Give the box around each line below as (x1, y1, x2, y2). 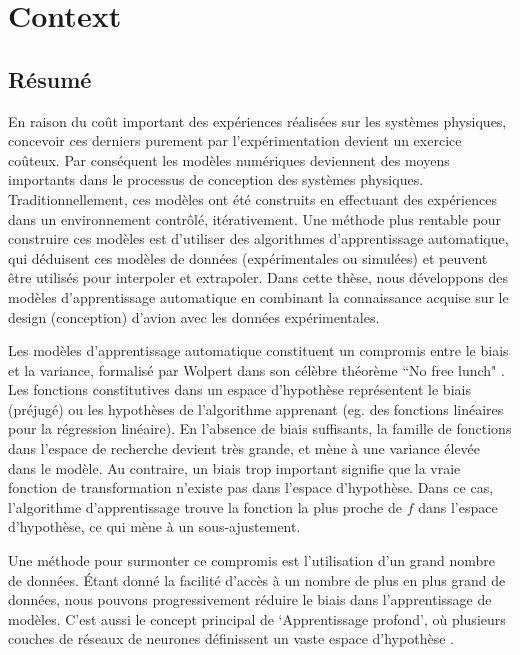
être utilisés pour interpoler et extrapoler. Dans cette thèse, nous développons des (8, 267, 508, 288)
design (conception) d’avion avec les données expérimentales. (8, 306, 380, 327)
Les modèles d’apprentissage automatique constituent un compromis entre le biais (8, 340, 509, 361)
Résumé (8, 63, 92, 94)
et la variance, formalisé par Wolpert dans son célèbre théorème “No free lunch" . (8, 359, 505, 380)
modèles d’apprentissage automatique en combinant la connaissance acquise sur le (8, 286, 509, 307)
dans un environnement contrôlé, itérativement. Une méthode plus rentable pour (8, 208, 502, 229)
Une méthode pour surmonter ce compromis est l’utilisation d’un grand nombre (8, 550, 496, 571)
